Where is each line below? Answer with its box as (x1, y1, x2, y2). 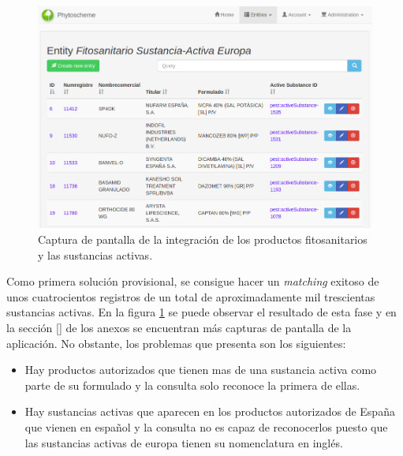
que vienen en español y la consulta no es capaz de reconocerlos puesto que (24, 419, 388, 435)
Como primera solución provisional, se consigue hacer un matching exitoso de (6, 273, 379, 290)
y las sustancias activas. (38, 246, 153, 263)
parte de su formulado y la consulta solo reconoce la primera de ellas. (24, 376, 360, 393)
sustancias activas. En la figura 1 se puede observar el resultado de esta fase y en (6, 304, 397, 320)
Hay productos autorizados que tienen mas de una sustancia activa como (24, 361, 377, 378)
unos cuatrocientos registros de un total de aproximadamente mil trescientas (6, 288, 375, 305)
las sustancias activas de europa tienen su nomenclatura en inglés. (24, 434, 343, 450)
